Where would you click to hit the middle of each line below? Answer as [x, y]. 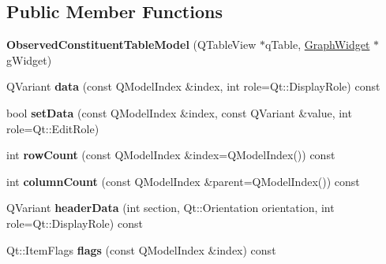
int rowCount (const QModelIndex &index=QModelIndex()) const [171, 155]
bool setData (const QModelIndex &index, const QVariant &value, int [179, 112]
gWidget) [29, 59]
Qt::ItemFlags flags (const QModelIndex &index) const [141, 249]
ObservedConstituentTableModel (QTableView [131, 45]
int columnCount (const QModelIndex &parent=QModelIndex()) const [183, 181]
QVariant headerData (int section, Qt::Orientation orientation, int [171, 208]
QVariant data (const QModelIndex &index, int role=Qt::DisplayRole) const [193, 86]
